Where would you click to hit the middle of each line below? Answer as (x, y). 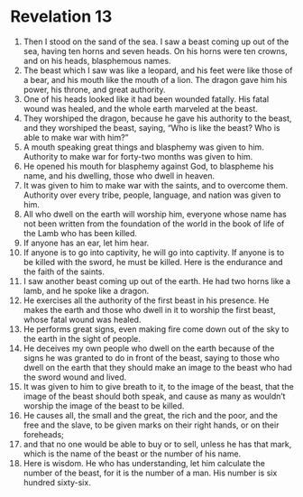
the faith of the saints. (64, 272)
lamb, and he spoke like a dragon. (86, 290)
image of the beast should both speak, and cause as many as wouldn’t (154, 396)
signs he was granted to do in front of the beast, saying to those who (151, 357)
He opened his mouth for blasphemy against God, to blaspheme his (148, 166)
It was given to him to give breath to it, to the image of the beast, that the (158, 386)
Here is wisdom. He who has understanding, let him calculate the (144, 463)
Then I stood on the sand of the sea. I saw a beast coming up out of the (156, 41)
